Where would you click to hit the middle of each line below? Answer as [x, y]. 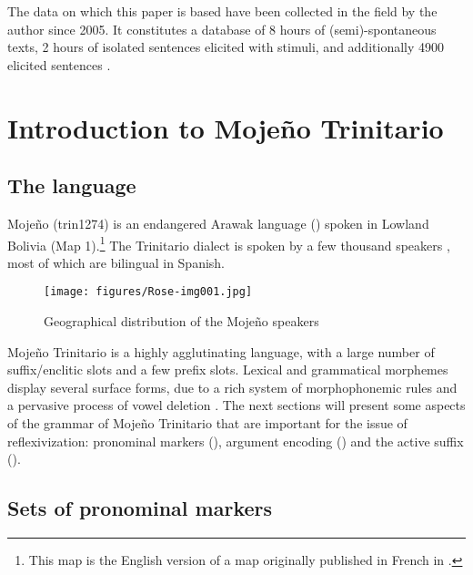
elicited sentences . [59, 64]
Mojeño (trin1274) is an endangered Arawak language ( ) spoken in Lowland [218, 223]
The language [72, 185]
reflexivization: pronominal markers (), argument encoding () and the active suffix [236, 441]
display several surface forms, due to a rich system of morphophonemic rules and [232, 387]
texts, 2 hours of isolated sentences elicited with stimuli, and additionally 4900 [226, 47]
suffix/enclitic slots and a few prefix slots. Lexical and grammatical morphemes [228, 370]
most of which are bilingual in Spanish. [116, 262]
